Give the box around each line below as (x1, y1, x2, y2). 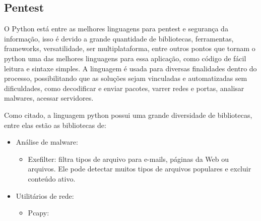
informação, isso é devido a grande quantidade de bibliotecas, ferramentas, (4, 33, 234, 43)
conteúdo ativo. (28, 173, 76, 184)
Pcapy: (28, 207, 49, 218)
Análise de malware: (16, 137, 78, 147)
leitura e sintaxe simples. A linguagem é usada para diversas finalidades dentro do (4, 63, 257, 73)
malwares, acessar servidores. (4, 93, 94, 103)
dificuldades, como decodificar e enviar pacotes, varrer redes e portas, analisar (4, 82, 244, 93)
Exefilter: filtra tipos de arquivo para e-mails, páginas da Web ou (28, 153, 229, 164)
